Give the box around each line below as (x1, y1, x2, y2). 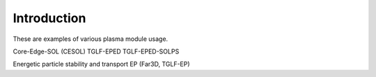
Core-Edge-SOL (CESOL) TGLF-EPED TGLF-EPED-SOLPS (13, 47, 180, 55)
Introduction (13, 10, 86, 26)
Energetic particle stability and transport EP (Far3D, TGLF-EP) (13, 60, 191, 69)
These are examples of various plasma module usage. (13, 35, 169, 43)
